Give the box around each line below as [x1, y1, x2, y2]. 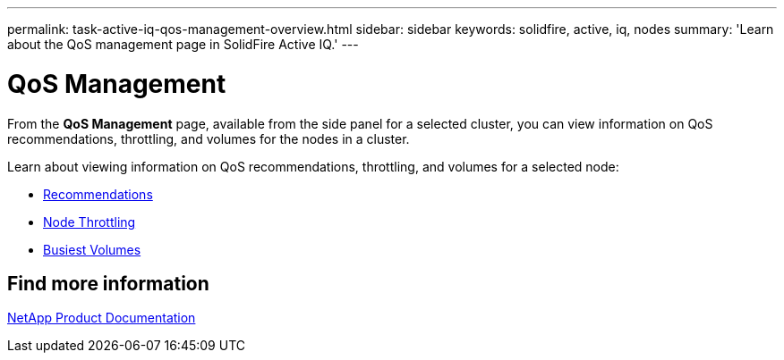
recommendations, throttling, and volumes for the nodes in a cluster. [7, 130, 410, 147]
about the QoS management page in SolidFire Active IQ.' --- [7, 37, 359, 52]
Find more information [7, 272, 209, 295]
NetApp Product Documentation [7, 310, 196, 326]
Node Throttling [43, 213, 136, 230]
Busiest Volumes [43, 241, 141, 257]
